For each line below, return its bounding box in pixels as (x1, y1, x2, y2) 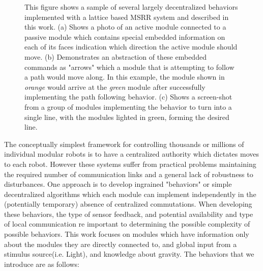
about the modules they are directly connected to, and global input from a (4, 238, 237, 249)
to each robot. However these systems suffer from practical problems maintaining (4, 158, 256, 169)
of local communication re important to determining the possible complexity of (4, 218, 250, 229)
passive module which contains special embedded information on (24, 31, 225, 42)
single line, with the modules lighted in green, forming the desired (24, 111, 229, 122)
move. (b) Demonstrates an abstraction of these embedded (24, 51, 207, 62)
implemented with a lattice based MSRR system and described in (24, 11, 229, 22)
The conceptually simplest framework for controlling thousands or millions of (4, 138, 244, 149)
